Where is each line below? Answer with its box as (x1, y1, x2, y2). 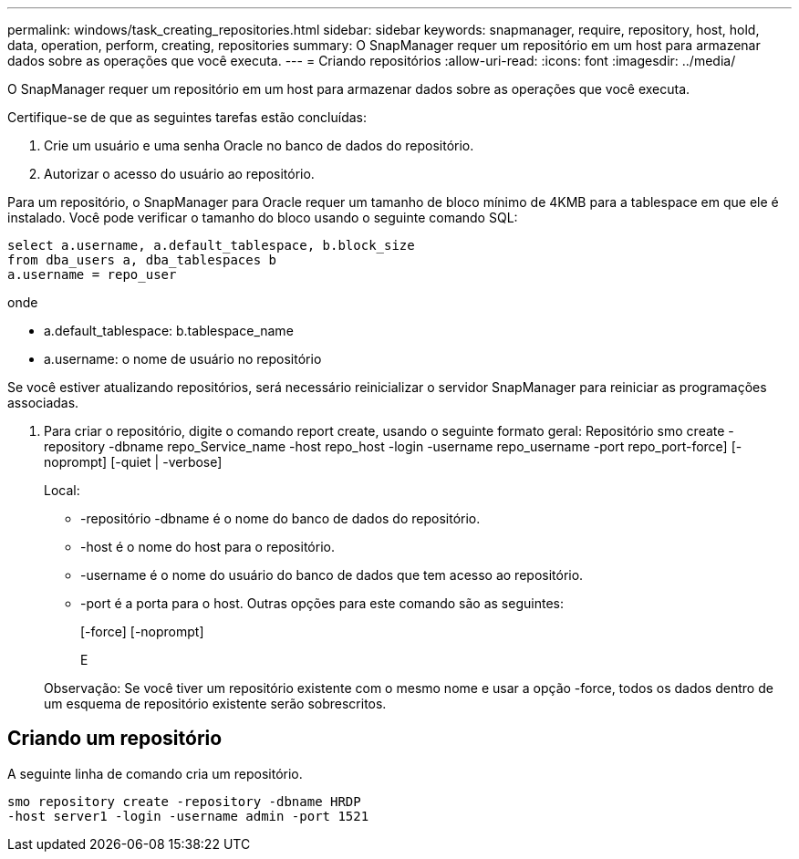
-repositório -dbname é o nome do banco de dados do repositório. (80, 511, 481, 526)
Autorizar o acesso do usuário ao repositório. (44, 166, 315, 181)
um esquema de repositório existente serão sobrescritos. (44, 696, 387, 711)
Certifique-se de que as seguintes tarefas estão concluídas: (7, 109, 368, 125)
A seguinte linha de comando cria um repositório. (7, 765, 303, 781)
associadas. (7, 395, 79, 410)
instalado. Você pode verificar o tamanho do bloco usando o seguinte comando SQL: (7, 210, 518, 225)
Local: (44, 482, 80, 498)
